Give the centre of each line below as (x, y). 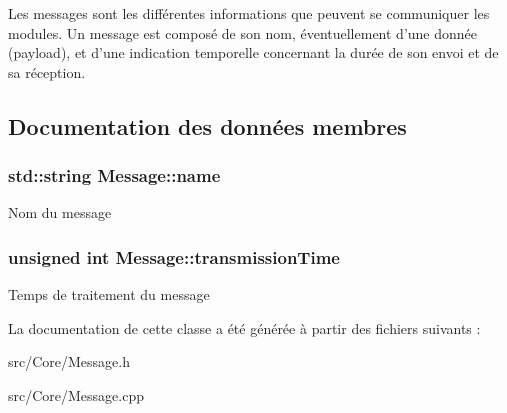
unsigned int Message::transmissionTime (174, 256)
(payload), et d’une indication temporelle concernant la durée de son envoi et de (253, 52)
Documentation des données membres (207, 125)
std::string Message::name (114, 175)
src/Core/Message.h (69, 361)
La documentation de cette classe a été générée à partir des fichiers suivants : (244, 327)
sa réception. (47, 71)
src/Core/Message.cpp (76, 394)
